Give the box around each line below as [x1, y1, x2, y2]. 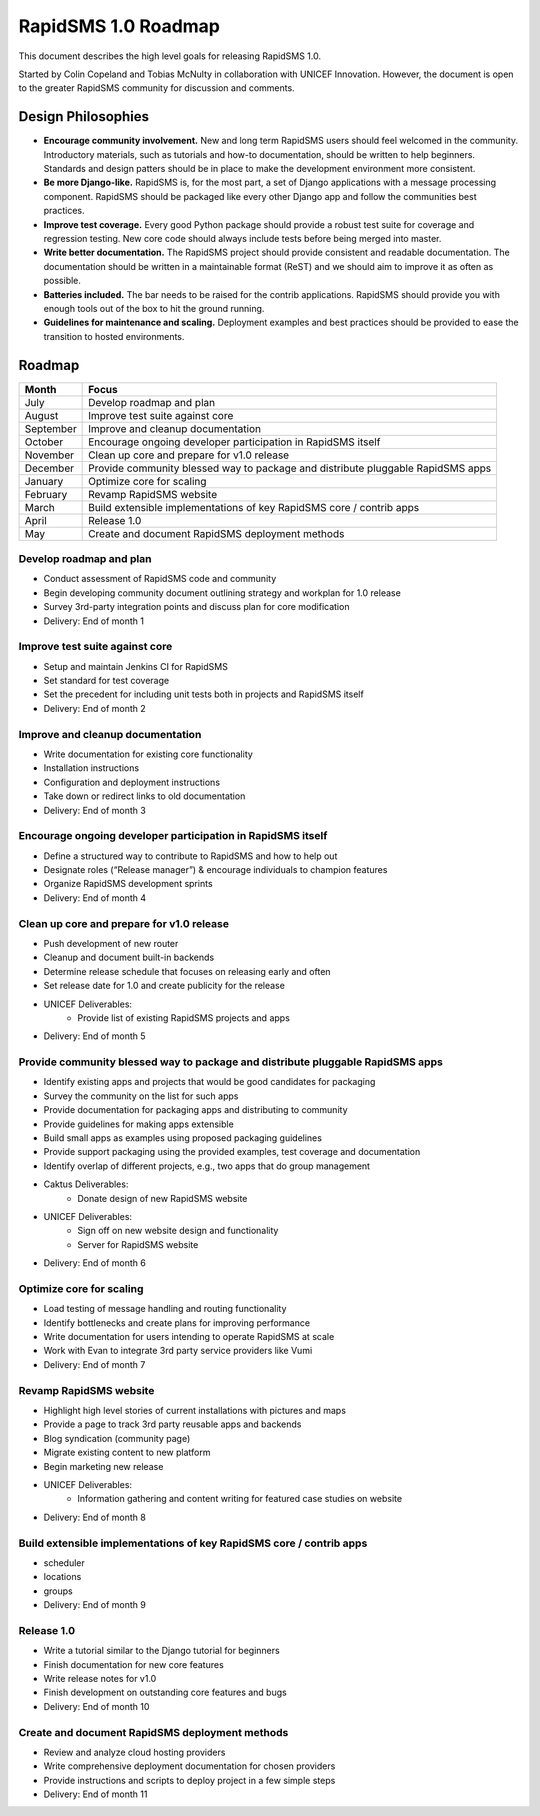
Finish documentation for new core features [43, 1658, 224, 1670]
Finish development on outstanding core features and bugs [43, 1686, 287, 1699]
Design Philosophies [18, 108, 150, 125]
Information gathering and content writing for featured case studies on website [77, 1493, 403, 1505]
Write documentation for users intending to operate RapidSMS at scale [43, 1331, 335, 1343]
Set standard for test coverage [43, 675, 170, 687]
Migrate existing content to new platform [43, 1446, 211, 1459]
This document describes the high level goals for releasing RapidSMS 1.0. [18, 50, 322, 62]
